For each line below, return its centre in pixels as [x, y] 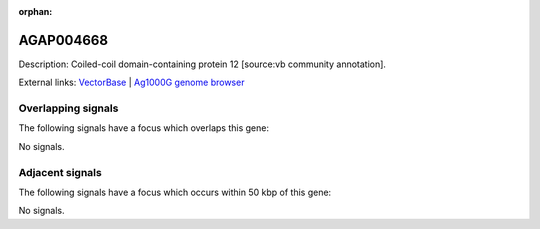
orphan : [35, 11]
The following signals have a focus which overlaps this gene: [144, 128]
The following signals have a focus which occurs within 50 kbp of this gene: [175, 192]
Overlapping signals [68, 108]
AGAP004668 [63, 40]
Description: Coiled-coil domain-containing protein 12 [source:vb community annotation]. [202, 64]
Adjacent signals [60, 172]
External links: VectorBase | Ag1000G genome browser [131, 82]
